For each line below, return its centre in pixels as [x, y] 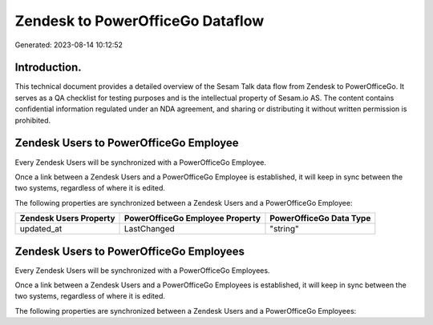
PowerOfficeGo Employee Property [192, 219]
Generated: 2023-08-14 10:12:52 [69, 45]
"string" [285, 229]
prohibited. [33, 120]
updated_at [41, 229]
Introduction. [48, 68]
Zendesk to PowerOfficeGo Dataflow [140, 21]
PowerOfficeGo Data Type [320, 219]
